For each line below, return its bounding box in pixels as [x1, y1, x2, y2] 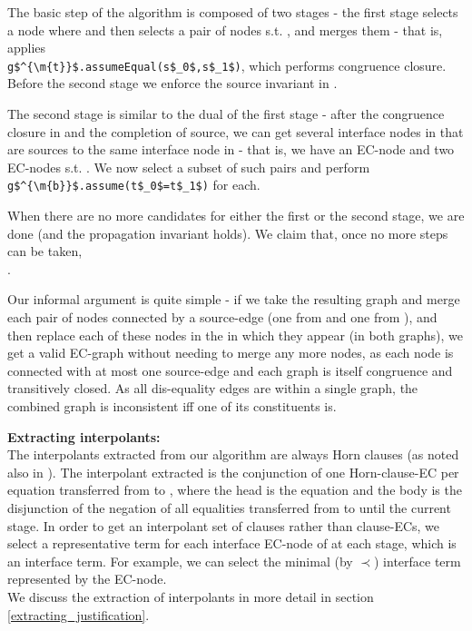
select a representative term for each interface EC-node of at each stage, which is [7, 534, 457, 553]
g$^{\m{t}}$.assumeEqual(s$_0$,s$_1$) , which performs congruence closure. [7, 55, 447, 74]
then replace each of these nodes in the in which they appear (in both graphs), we [7, 325, 464, 344]
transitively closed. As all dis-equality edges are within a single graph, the [7, 379, 418, 398]
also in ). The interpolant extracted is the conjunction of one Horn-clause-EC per [7, 462, 459, 481]
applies [7, 38, 46, 57]
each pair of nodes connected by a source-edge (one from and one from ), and [7, 308, 438, 327]
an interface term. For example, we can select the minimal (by [7, 551, 353, 570]
